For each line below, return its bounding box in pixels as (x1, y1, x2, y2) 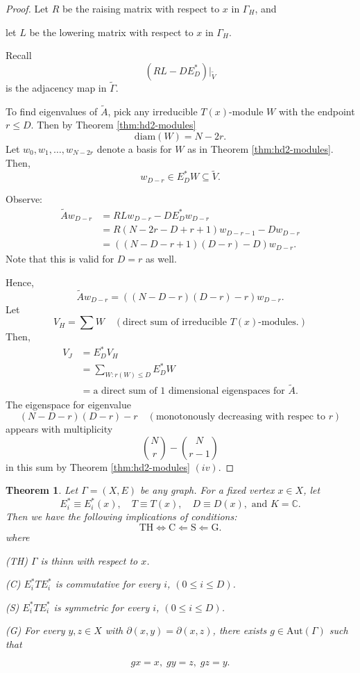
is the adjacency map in (6, 81, 107, 94)
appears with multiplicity (6, 422, 113, 436)
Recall (6, 48, 32, 63)
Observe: (6, 191, 43, 206)
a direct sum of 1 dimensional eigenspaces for (93, 386, 285, 397)
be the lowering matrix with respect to (29, 24, 194, 39)
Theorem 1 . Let (6, 483, 78, 497)
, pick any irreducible (108, 103, 198, 118)
